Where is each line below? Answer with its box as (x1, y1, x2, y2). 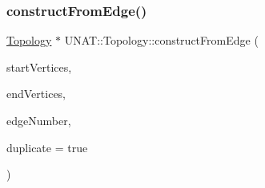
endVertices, (6, 85, 66, 102)
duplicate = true (6, 139, 88, 155)
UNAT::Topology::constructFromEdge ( (64, 32, 259, 49)
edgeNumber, (6, 112, 71, 128)
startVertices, (6, 58, 72, 75)
